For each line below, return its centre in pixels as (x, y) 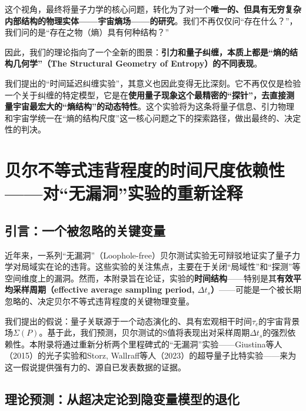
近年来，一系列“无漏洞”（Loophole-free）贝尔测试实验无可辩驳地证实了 (140, 255)
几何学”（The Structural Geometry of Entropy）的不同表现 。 (137, 63)
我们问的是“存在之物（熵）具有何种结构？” (87, 32)
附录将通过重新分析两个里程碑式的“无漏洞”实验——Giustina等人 (160, 344)
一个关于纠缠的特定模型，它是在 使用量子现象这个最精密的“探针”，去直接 (145, 95)
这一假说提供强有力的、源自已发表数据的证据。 (95, 367)
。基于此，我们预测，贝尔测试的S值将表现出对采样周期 (144, 332)
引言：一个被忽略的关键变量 (85, 230)
